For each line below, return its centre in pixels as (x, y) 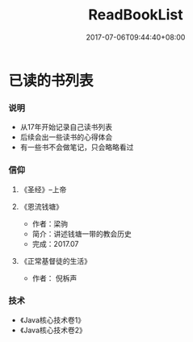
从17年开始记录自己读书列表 (66, 127)
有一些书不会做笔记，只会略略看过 (77, 148)
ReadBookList (136, 15)
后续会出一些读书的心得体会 (66, 137)
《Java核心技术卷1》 (52, 319)
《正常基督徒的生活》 (55, 261)
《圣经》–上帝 (43, 189)
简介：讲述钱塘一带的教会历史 (82, 234)
